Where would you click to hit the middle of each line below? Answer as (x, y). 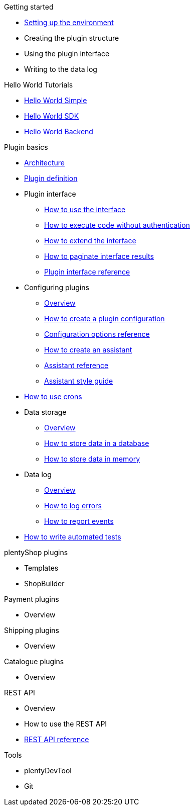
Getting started (29, 7)
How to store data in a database (97, 443)
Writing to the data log (61, 69)
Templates (41, 568)
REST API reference (57, 739)
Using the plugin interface (67, 54)
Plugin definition (51, 178)
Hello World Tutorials (39, 85)
